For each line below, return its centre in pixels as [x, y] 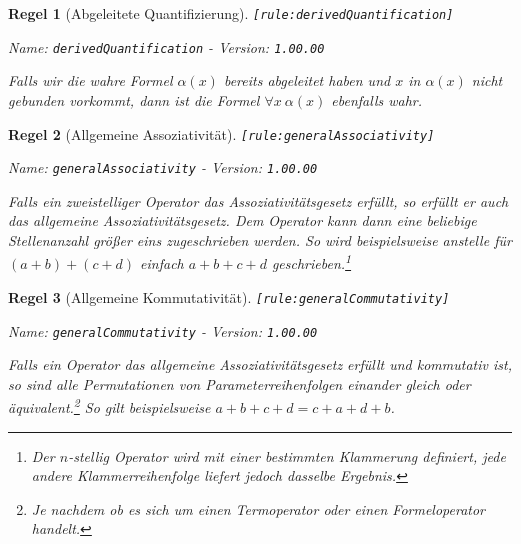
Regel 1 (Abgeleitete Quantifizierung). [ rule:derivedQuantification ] [231, 13]
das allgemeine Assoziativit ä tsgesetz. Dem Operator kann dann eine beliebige [242, 220]
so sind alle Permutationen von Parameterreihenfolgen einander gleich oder [239, 383]
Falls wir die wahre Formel [90, 80]
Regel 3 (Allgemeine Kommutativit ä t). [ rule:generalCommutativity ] [229, 296]
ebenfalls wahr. [377, 99]
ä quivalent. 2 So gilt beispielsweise [109, 405]
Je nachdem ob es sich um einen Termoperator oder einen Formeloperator [258, 508]
